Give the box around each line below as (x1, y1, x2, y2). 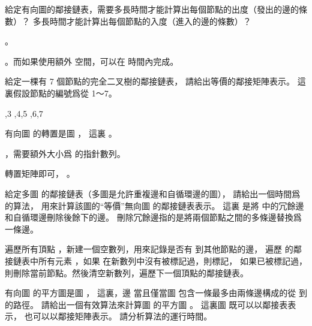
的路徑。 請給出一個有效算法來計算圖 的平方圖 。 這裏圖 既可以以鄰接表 (5, 298, 288, 310)
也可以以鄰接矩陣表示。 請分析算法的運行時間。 (24, 310, 212, 322)
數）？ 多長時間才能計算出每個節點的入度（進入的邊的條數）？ (5, 14, 251, 27)
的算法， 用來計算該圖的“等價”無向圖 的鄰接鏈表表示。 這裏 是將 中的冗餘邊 (5, 199, 304, 212)
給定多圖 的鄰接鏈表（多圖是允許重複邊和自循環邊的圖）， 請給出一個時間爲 (5, 187, 301, 200)
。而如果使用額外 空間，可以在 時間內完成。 (5, 55, 179, 67)
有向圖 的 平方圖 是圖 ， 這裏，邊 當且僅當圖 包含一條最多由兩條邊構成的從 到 (5, 286, 307, 299)
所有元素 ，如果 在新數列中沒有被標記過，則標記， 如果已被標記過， (38, 254, 307, 267)
